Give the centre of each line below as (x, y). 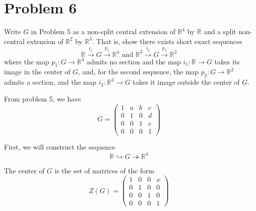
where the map (27, 61)
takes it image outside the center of (186, 82)
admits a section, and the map (50, 82)
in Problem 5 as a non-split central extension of (103, 31)
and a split (220, 31)
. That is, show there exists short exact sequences (167, 41)
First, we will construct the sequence (60, 147)
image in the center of (37, 72)
